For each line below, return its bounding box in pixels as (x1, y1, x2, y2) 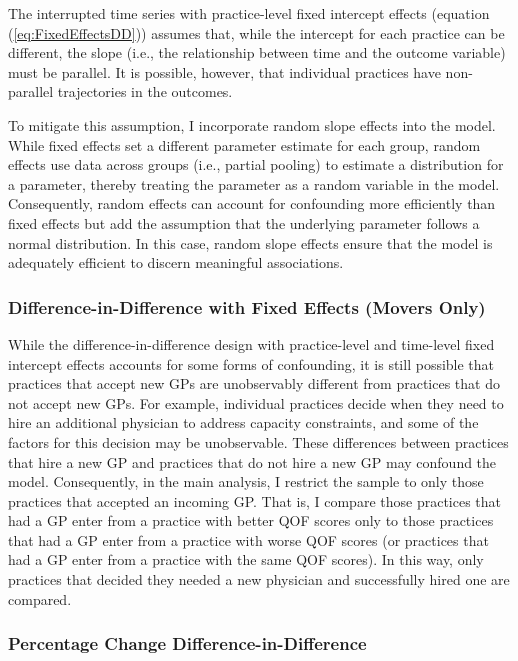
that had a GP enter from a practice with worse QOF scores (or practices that (8, 529, 489, 550)
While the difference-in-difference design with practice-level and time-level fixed (8, 333, 495, 354)
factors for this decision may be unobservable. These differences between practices (8, 431, 509, 452)
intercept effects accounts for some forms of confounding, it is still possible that (8, 353, 495, 374)
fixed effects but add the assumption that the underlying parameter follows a (8, 212, 480, 233)
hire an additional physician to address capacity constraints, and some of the (8, 412, 479, 433)
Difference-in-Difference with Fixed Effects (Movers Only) (8, 294, 486, 319)
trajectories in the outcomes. (57, 81, 233, 102)
